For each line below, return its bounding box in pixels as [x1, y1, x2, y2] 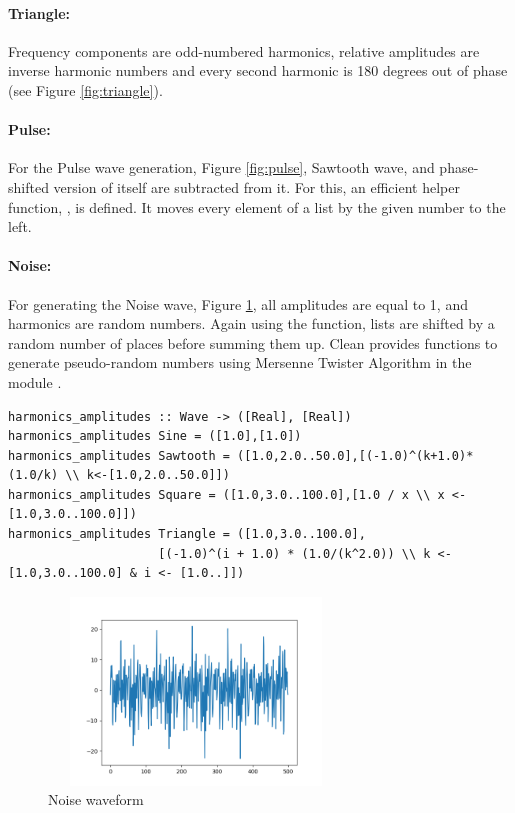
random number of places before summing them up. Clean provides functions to [8, 332, 498, 353]
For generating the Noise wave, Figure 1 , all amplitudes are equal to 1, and [8, 293, 468, 314]
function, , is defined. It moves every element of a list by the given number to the [8, 196, 506, 217]
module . [8, 371, 62, 392]
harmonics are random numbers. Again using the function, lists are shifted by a [8, 313, 495, 334]
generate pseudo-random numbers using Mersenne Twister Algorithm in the [8, 352, 472, 373]
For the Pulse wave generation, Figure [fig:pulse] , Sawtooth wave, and [8, 157, 435, 178]
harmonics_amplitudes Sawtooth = [8, 448, 230, 463]
